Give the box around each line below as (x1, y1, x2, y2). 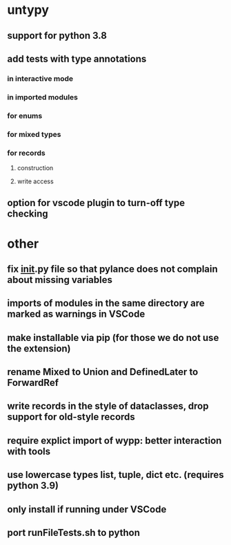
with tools (7, 445, 51, 457)
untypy (7, 2, 50, 18)
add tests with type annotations (7, 53, 147, 64)
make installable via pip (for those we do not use (7, 331, 219, 344)
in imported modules (7, 92, 78, 102)
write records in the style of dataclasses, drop (7, 400, 209, 412)
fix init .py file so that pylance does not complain (7, 263, 219, 275)
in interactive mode (7, 73, 74, 83)
